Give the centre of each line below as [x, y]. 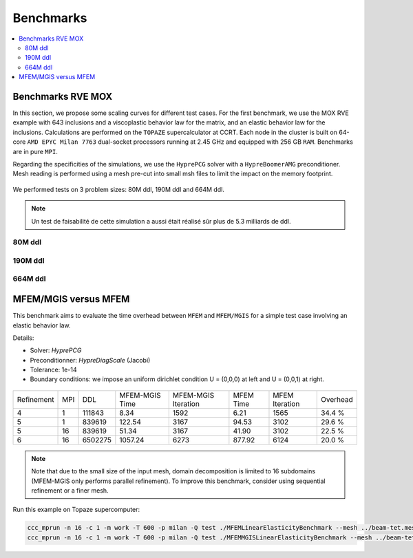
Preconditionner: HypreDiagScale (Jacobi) [90, 360]
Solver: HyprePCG [56, 350]
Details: [23, 338]
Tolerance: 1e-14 [53, 370]
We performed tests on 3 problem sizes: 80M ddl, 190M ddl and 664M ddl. [119, 189]
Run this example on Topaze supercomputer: [76, 510]
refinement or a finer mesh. [70, 491]
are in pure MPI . [35, 151]
